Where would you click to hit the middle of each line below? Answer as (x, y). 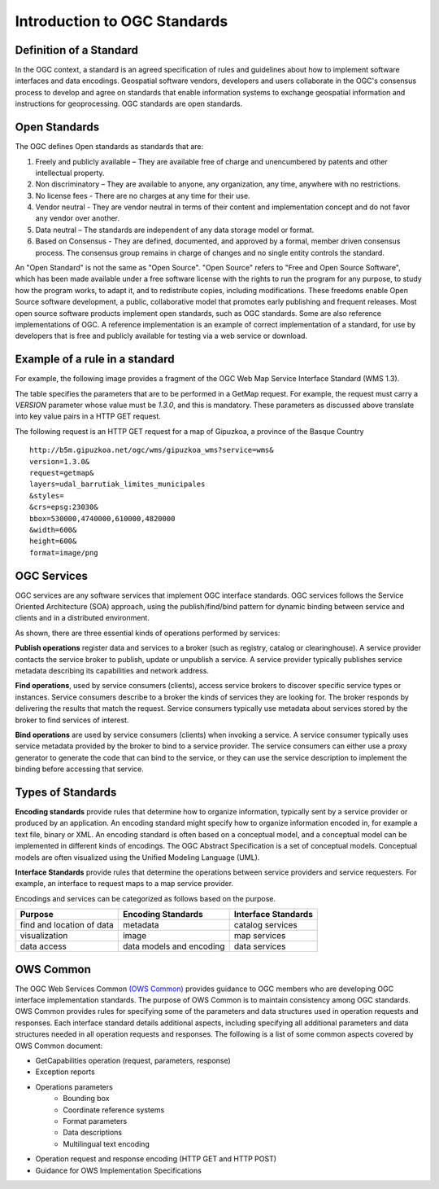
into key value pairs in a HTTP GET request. (88, 416)
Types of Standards (66, 792)
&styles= (47, 496)
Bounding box (86, 1099)
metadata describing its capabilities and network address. (112, 671)
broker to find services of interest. (72, 720)
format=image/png (64, 553)
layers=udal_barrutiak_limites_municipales (117, 484)
